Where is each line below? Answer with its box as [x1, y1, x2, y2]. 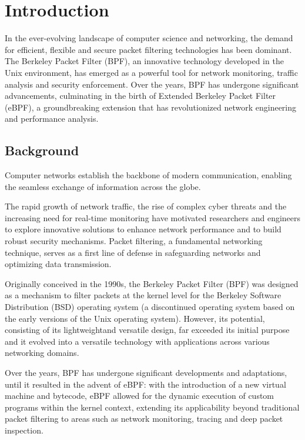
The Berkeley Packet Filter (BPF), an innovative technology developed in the [5, 55, 284, 67]
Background [5, 141, 79, 159]
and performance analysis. [5, 112, 99, 125]
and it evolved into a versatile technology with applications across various [5, 335, 270, 347]
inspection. [5, 424, 43, 436]
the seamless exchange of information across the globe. [5, 180, 201, 192]
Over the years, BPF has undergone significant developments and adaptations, [5, 366, 287, 378]
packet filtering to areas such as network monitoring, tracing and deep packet [5, 412, 283, 425]
